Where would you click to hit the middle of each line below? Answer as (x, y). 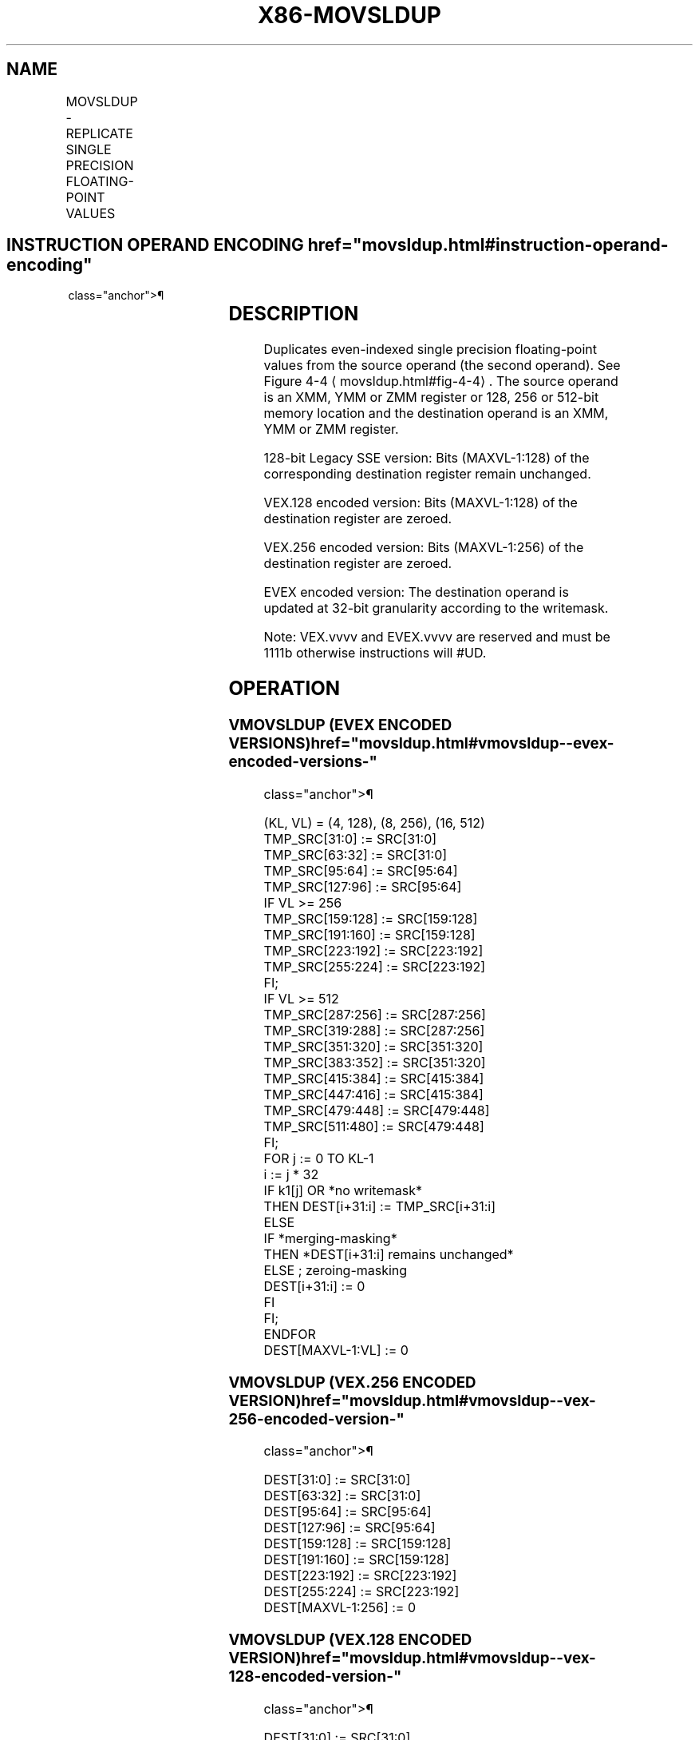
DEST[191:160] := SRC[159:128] (356, 1560)
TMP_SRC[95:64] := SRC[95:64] (361, 870)
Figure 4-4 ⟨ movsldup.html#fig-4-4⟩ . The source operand (441, 381)
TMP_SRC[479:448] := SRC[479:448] (377, 1110)
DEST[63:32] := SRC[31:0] (342, 1496)
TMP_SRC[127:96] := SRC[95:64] (363, 886)
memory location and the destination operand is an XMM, (436, 413)
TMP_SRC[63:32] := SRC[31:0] (355, 854)
